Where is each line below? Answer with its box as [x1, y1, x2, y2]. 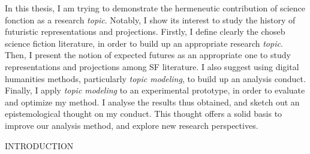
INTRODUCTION [5, 139, 74, 152]
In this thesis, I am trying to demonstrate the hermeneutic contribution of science [5, 2, 306, 14]
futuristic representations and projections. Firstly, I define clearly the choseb [5, 25, 285, 38]
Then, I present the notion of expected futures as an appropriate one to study [5, 49, 291, 61]
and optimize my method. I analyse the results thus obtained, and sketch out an [5, 95, 300, 108]
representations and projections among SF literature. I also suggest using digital [5, 60, 299, 73]
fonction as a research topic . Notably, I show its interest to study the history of [5, 13, 296, 26]
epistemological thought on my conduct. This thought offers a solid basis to [5, 107, 282, 120]
